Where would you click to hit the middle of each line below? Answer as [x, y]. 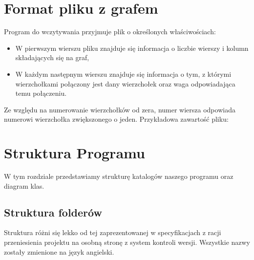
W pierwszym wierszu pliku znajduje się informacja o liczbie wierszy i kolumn [132, 48]
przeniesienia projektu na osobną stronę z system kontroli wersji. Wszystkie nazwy [127, 242]
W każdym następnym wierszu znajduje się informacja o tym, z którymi [123, 74]
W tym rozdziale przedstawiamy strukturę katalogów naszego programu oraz [119, 176]
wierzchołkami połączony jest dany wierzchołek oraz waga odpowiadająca [125, 83]
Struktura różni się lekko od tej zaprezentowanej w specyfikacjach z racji [113, 232]
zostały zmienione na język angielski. [59, 251]
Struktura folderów [53, 212]
